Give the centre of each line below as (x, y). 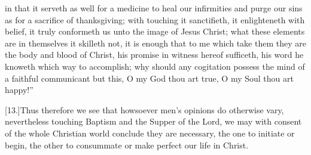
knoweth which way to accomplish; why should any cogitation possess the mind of (155, 66)
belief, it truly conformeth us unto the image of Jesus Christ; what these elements (155, 31)
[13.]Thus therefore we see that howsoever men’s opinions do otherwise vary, (144, 109)
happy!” (19, 90)
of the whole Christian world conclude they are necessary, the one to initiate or (150, 133)
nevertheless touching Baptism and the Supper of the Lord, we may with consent (153, 121)
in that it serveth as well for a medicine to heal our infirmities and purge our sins (154, 8)
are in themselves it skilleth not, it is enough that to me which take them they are (155, 43)
